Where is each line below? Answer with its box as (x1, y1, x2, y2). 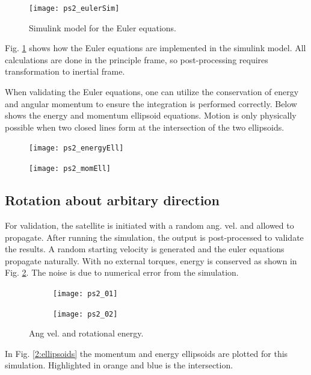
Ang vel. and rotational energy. (29, 327, 144, 339)
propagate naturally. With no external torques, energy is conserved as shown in (5, 254, 297, 267)
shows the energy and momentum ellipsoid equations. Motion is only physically (5, 109, 297, 122)
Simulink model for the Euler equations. (29, 21, 176, 34)
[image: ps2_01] (53, 289, 118, 298)
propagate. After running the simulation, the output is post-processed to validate (5, 231, 304, 243)
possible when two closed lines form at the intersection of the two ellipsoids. (5, 120, 285, 133)
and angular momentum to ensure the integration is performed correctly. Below (5, 97, 297, 110)
